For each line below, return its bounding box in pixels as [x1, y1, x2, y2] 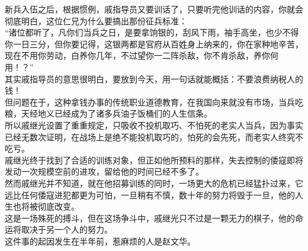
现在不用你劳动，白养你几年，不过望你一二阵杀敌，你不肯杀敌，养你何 [5, 49, 278, 62]
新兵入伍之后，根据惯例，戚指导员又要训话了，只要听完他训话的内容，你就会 [5, 3, 303, 15]
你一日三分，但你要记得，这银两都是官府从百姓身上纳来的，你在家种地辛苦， [5, 37, 303, 50]
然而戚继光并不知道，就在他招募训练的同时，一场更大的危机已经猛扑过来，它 [5, 176, 303, 189]
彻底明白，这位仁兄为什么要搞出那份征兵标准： [5, 14, 187, 27]
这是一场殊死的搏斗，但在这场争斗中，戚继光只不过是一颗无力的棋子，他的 [5, 211, 295, 224]
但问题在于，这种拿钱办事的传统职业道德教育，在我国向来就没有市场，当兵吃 [5, 95, 303, 108]
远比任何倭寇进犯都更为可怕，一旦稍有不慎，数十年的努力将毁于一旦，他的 [5, 188, 295, 201]
